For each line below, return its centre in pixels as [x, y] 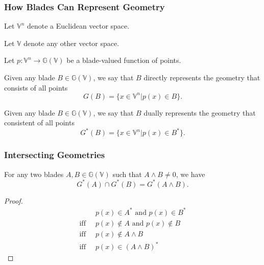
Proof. [14, 200]
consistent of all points [39, 123]
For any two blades [34, 174]
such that [127, 174]
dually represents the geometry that [200, 112]
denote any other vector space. [71, 43]
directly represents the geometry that [202, 77]
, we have [190, 174]
